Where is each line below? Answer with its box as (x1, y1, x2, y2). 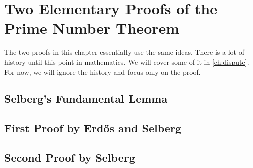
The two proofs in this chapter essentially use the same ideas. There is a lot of (4, 47, 244, 57)
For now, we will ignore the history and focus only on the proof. (4, 66, 201, 77)
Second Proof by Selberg (4, 150, 135, 165)
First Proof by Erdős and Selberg (4, 120, 181, 136)
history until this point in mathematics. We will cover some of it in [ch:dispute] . (4, 56, 249, 67)
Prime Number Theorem (4, 18, 180, 38)
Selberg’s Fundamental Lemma (4, 91, 168, 106)
